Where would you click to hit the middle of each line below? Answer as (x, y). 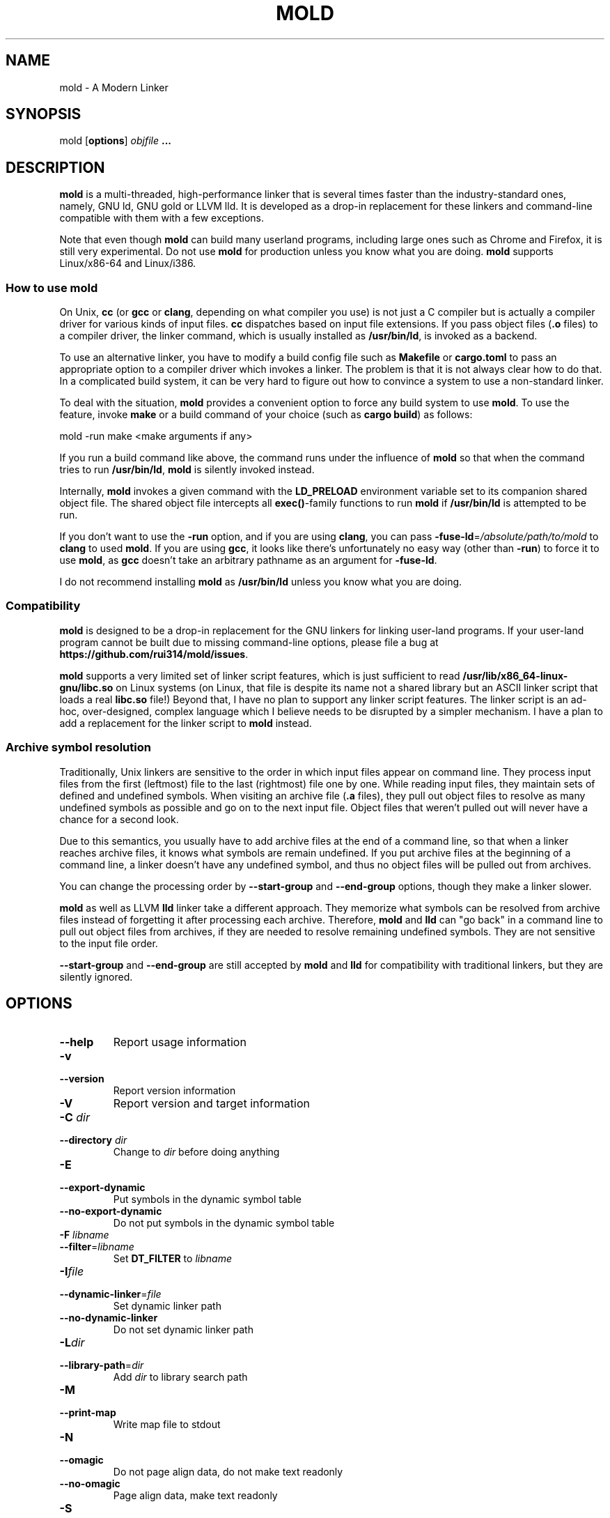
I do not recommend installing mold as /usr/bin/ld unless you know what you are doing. (261, 582)
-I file (72, 1272)
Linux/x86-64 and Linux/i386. (128, 263)
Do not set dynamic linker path (183, 1330)
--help (77, 1042)
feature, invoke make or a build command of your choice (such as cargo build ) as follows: (266, 415)
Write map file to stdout (167, 1425)
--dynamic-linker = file (110, 1294)
